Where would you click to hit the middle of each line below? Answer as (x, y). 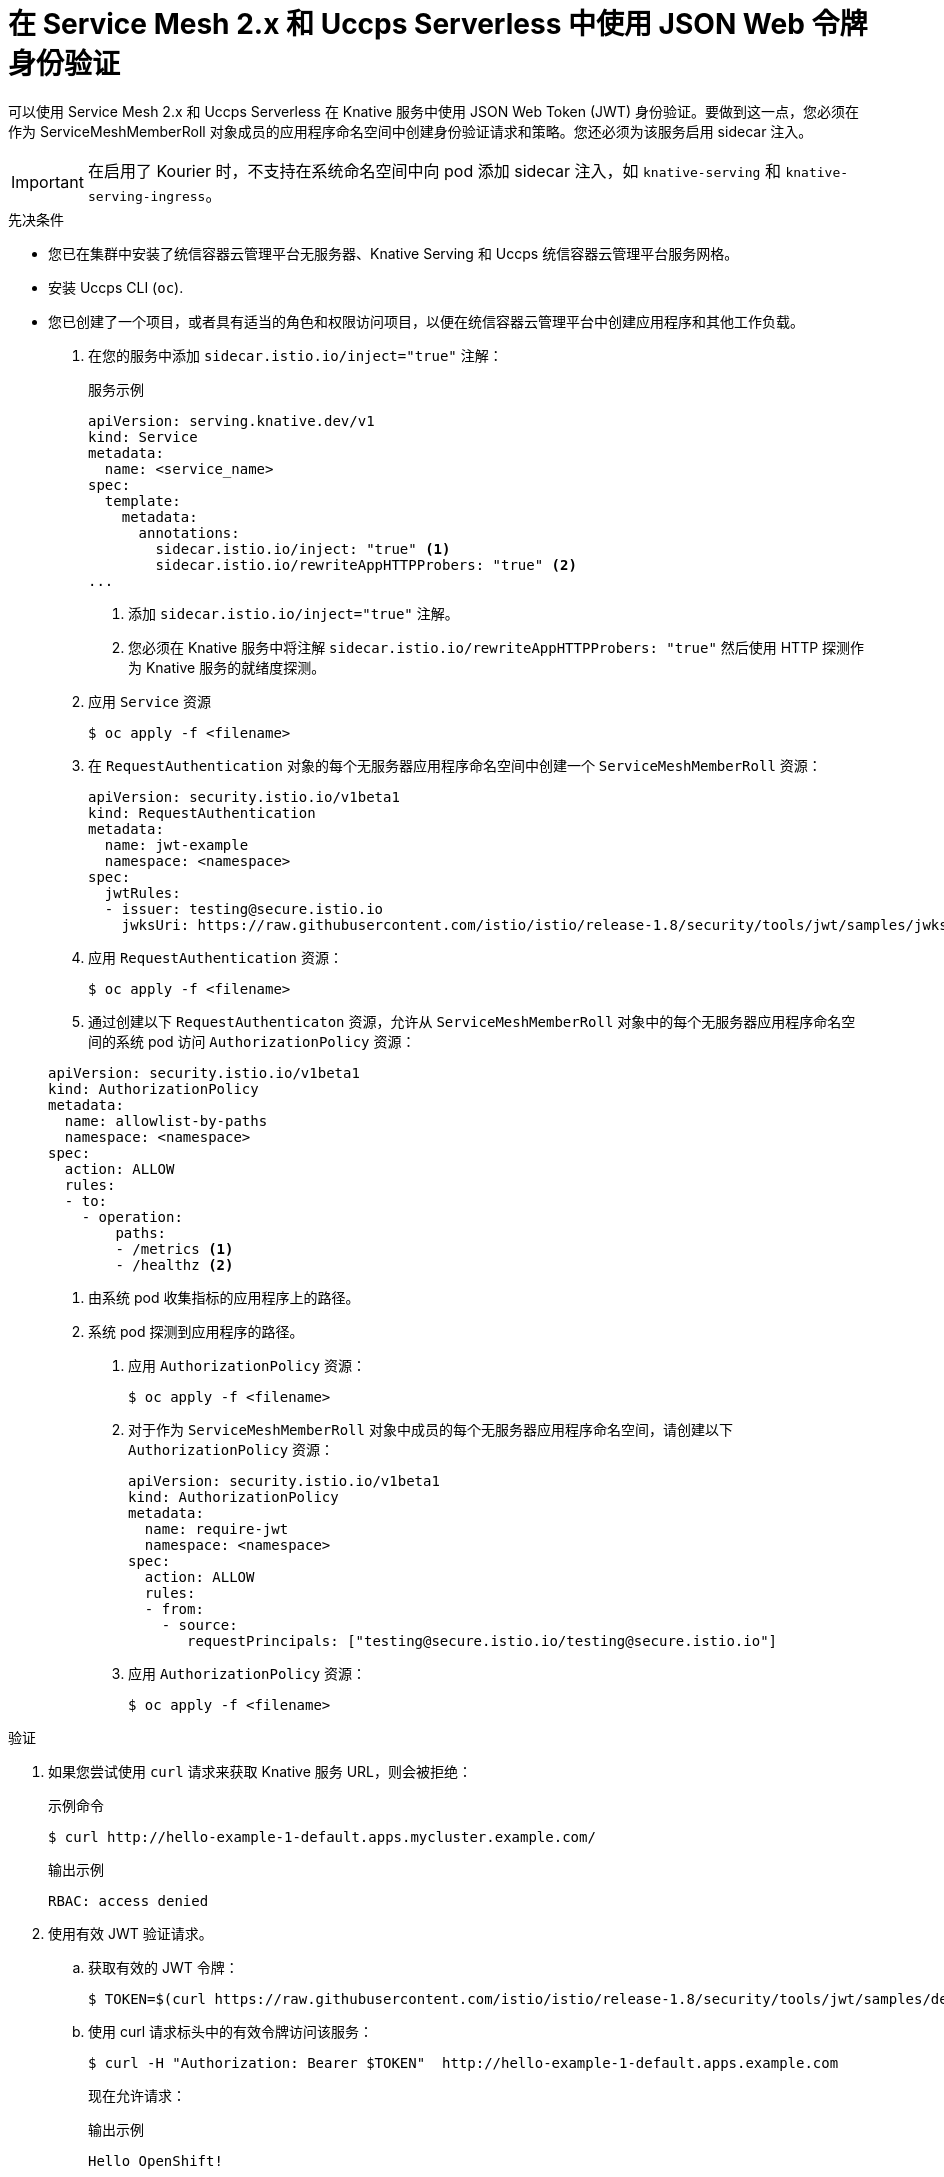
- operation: (132, 1216)
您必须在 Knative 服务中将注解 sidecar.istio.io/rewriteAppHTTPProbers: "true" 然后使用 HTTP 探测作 (496, 647)
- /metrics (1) (174, 1248)
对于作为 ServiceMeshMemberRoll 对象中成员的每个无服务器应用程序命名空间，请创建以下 (430, 1429)
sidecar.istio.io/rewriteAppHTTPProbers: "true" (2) (366, 564)
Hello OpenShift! (155, 2160)
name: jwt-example (176, 844)
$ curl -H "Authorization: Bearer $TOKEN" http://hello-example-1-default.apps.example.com (463, 2062)
